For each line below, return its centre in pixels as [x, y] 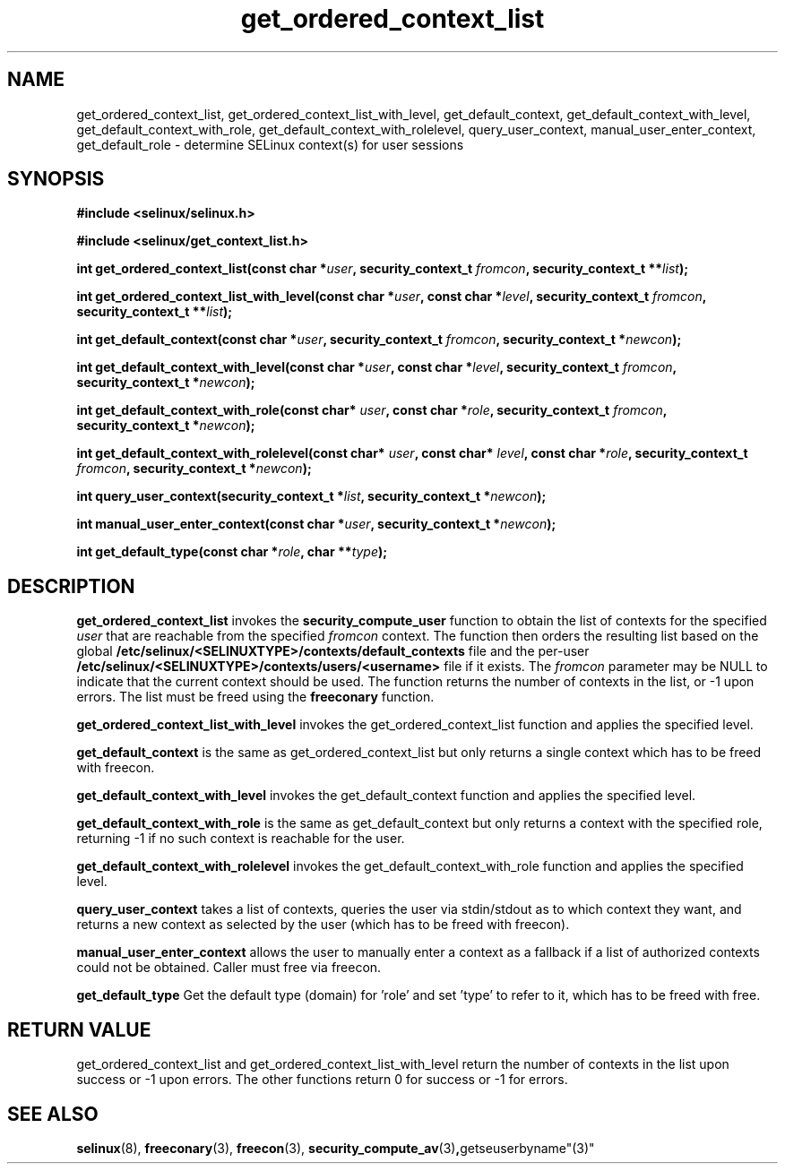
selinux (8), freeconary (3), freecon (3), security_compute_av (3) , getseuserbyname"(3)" [336, 1148]
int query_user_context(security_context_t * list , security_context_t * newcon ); [311, 496]
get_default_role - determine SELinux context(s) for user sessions [270, 144]
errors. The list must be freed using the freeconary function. [255, 697]
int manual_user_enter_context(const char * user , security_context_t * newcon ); [316, 524]
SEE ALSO [53, 1114]
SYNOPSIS [56, 179]
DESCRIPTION [71, 586]
